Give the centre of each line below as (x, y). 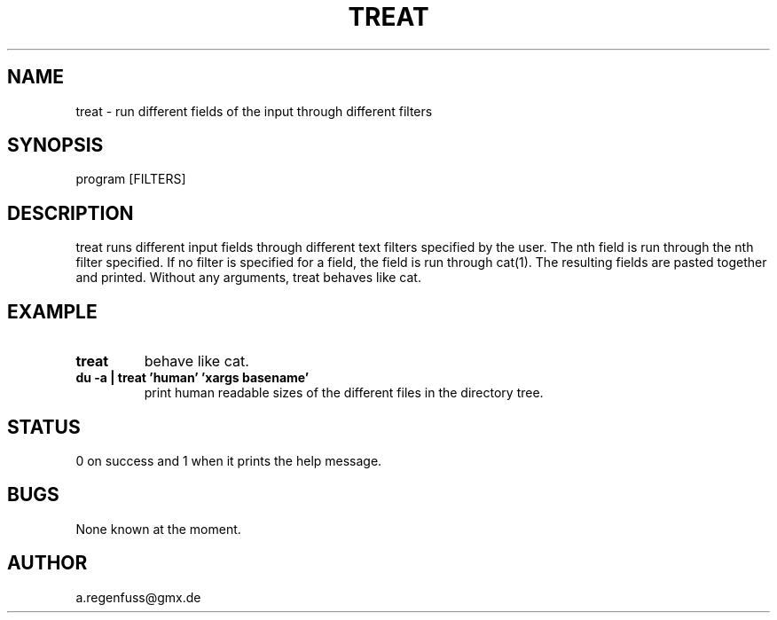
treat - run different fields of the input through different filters (254, 111)
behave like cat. (196, 361)
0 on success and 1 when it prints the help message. (229, 460)
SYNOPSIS (55, 145)
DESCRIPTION (71, 213)
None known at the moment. (158, 529)
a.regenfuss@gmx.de (138, 597)
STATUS (44, 427)
